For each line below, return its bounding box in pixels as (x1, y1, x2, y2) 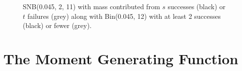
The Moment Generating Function (3, 48, 239, 68)
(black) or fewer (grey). (23, 20, 92, 30)
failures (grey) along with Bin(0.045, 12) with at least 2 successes (27, 11, 221, 21)
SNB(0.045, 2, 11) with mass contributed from (23, 1, 160, 11)
